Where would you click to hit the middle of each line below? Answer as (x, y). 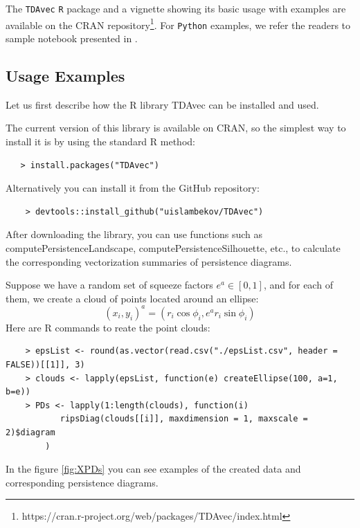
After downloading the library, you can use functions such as (134, 234)
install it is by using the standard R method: (100, 141)
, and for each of (298, 285)
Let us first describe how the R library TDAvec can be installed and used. (162, 104)
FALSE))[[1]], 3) (45, 364)
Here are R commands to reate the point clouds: (108, 327)
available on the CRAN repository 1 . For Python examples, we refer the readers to (178, 24)
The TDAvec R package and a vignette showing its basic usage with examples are (176, 8)
